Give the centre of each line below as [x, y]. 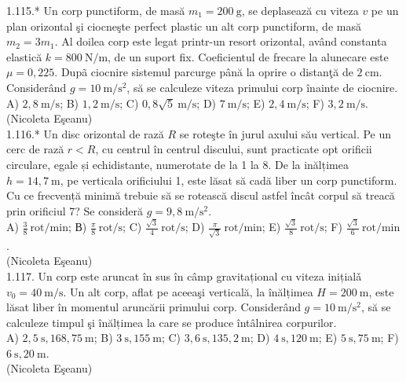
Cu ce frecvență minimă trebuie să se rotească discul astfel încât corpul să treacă [201, 195]
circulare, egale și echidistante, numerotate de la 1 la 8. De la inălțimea [177, 164]
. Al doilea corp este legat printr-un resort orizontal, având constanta [221, 41]
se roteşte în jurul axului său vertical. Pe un [285, 133]
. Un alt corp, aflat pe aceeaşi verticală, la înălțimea [188, 291]
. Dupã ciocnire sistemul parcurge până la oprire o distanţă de [204, 72]
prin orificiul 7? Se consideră [75, 210]
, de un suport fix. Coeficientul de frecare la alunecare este [248, 56]
